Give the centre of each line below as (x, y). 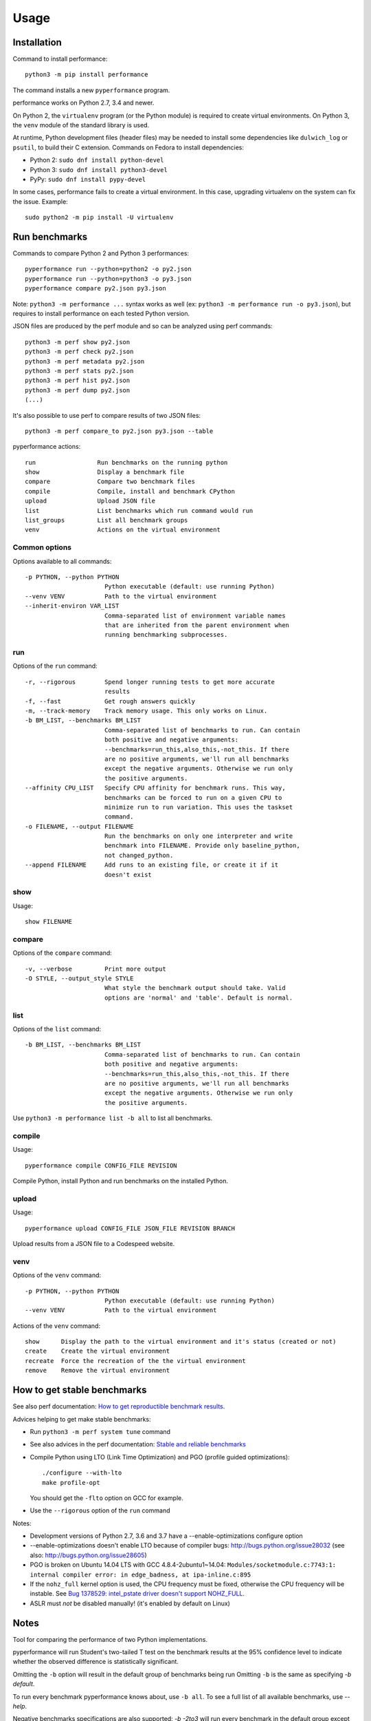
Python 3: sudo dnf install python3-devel (99, 169)
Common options (42, 547)
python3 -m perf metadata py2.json (85, 361)
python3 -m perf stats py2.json (79, 371)
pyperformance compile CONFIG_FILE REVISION (101, 1165)
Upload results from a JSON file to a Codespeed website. (94, 1243)
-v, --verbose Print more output (95, 969)
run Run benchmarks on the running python (126, 462)
